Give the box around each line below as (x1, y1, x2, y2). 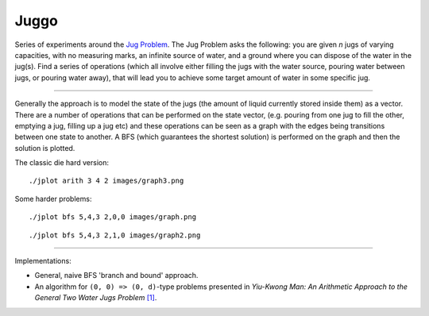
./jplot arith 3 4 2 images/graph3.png (29, 176, 184, 186)
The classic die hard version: (14, 158, 110, 168)
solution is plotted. (14, 143, 75, 152)
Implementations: (14, 256, 71, 266)
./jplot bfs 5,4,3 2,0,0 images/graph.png (29, 213, 197, 222)
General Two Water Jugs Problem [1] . (34, 293, 157, 303)
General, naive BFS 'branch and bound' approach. (34, 271, 199, 280)
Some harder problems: (14, 194, 92, 203)
